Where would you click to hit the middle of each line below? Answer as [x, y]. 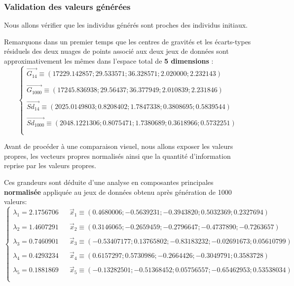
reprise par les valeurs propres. [50, 165]
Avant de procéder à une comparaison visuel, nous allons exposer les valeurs [119, 146]
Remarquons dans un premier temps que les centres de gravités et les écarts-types [128, 41]
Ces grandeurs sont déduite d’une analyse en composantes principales [109, 182]
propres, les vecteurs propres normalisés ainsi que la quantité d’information [117, 156]
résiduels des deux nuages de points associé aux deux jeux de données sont [116, 51]
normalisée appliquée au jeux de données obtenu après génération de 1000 [118, 192]
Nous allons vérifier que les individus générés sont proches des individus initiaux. [126, 25]
